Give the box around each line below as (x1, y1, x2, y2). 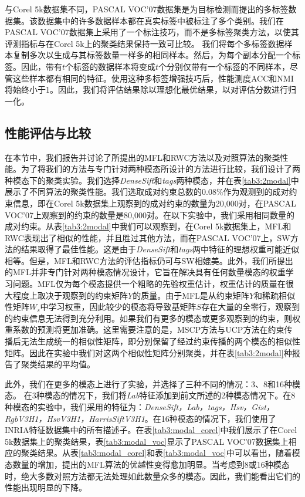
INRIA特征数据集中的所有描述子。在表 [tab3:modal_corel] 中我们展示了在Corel (5, 424, 297, 436)
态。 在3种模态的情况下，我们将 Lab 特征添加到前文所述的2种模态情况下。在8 (5, 389, 296, 401)
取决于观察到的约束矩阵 (37, 289, 128, 301)
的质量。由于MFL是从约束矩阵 (133, 289, 249, 301)
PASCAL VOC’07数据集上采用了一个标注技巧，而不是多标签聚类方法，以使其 (5, 26, 299, 38)
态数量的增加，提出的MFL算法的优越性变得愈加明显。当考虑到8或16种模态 (5, 458, 290, 470)
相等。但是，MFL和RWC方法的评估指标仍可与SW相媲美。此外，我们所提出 (5, 254, 293, 266)
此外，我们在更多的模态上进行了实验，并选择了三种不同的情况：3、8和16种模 (5, 377, 300, 390)
